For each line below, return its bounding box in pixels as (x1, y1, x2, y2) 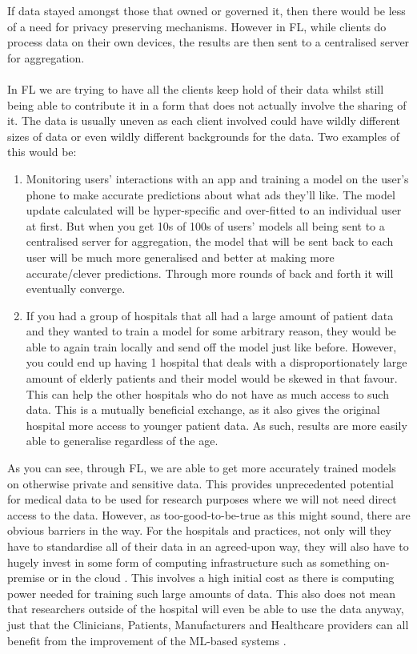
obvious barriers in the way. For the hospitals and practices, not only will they (7, 522, 391, 539)
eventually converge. (26, 280, 126, 297)
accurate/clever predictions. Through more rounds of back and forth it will (26, 264, 394, 281)
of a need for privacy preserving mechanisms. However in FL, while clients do (7, 18, 387, 34)
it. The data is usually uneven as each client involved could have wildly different (7, 112, 401, 129)
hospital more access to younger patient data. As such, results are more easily (26, 416, 407, 433)
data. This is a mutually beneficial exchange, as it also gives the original (26, 401, 380, 418)
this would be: (7, 143, 77, 160)
